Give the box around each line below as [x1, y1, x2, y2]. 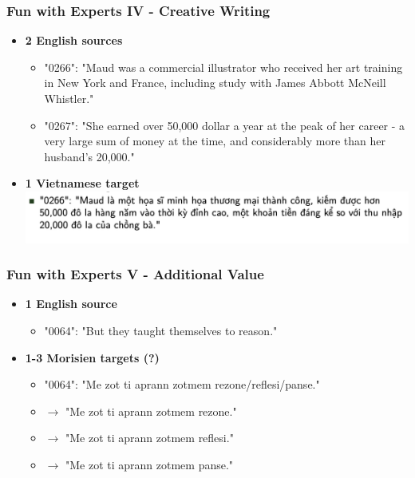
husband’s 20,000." [44, 148, 135, 164]
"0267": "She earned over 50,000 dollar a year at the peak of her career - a [44, 117, 405, 133]
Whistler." [44, 90, 94, 106]
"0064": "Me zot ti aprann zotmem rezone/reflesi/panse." [44, 376, 320, 393]
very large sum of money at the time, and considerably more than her [44, 132, 385, 149]
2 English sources [25, 32, 123, 49]
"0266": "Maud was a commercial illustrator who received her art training [44, 58, 403, 75]
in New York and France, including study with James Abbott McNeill [44, 74, 386, 91]
